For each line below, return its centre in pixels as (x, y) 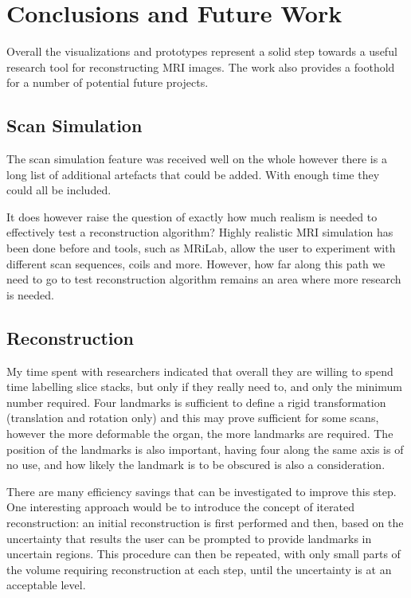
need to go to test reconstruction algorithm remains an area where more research (204, 279)
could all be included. (59, 190)
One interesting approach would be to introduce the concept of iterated (180, 507)
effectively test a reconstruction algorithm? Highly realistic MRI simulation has (200, 232)
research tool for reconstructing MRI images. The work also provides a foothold (201, 66)
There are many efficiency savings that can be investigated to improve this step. (202, 491)
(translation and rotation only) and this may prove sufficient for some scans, (193, 418)
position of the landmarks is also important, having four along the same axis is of (205, 449)
